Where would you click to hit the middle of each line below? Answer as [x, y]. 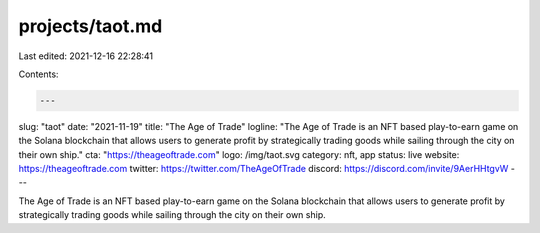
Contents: [38, 74]
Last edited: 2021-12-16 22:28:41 [86, 56]
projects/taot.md [90, 26]
